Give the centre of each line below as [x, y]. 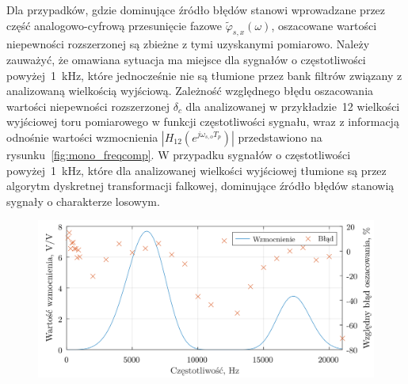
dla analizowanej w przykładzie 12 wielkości [293, 106]
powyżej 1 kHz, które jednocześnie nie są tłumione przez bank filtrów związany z [204, 75]
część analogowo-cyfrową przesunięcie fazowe [114, 25]
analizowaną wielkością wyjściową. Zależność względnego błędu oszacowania [190, 91]
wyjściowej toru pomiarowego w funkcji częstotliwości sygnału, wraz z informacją [203, 122]
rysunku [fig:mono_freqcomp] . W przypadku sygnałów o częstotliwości [179, 154]
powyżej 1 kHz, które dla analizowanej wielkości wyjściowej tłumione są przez [196, 170]
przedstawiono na [280, 137]
